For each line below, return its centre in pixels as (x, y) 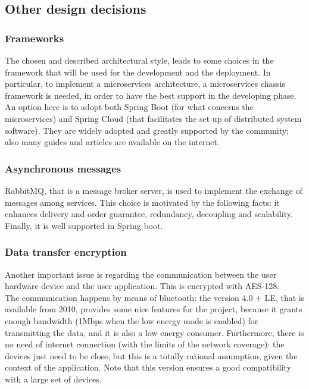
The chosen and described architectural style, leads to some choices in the (139, 60)
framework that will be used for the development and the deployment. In (138, 72)
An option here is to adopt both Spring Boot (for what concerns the (129, 107)
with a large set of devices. (53, 379)
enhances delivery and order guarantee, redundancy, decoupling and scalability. (149, 214)
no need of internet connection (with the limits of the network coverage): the (145, 344)
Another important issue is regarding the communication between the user (141, 274)
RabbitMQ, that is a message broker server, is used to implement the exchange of (154, 190)
